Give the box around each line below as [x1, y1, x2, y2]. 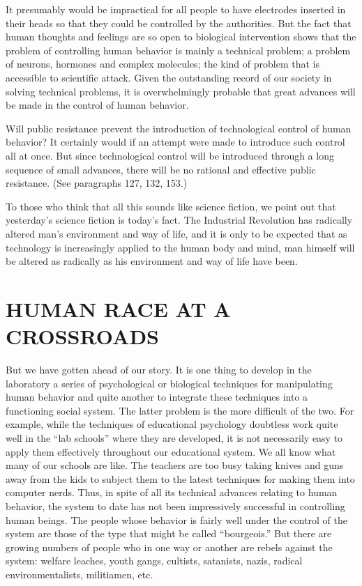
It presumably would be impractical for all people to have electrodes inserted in [6, 2, 346, 16]
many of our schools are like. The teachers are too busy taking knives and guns [6, 458, 344, 472]
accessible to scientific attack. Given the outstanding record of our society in [6, 70, 332, 84]
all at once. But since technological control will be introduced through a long [6, 148, 334, 162]
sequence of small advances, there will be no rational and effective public [6, 162, 316, 176]
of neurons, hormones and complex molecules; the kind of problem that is [6, 56, 319, 71]
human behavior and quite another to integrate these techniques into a [6, 390, 308, 404]
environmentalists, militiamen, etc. [6, 566, 153, 581]
